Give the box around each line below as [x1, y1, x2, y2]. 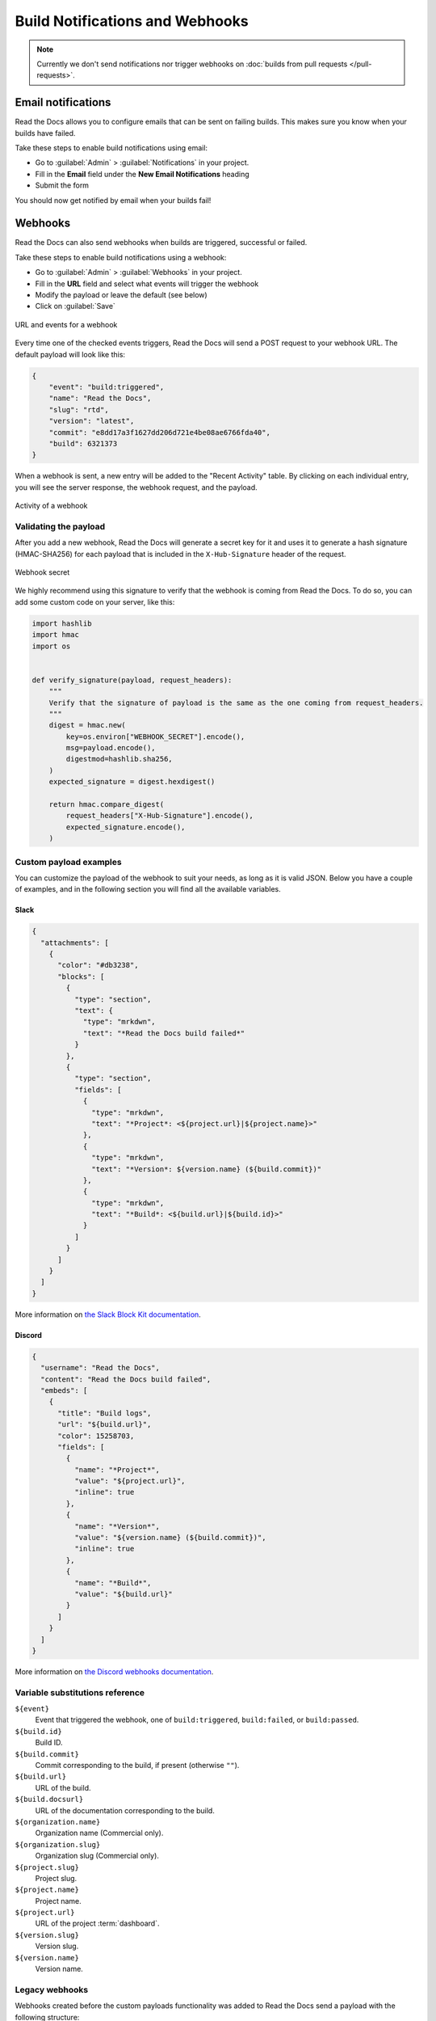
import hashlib [31, 618, 92, 628]
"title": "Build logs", [57, 1408, 152, 1418]
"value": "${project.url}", [73, 1476, 186, 1486]
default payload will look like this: [15, 349, 125, 359]
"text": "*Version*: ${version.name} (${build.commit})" [91, 1164, 322, 1174]
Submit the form [35, 180, 89, 190]
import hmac [31, 631, 80, 639]
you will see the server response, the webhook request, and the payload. [15, 482, 258, 492]
